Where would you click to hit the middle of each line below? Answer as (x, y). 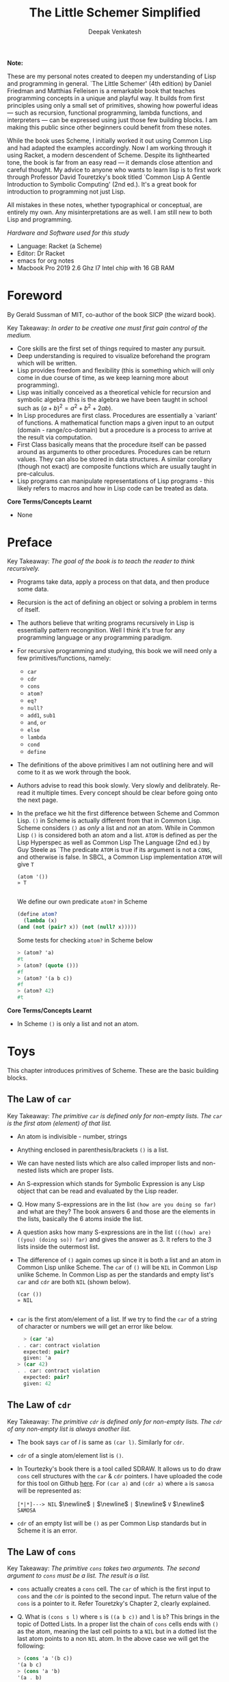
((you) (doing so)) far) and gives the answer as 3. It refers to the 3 (114, 1239)
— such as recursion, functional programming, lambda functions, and (105, 112)
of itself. (28, 610)
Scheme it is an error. (47, 1530)
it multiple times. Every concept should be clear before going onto (125, 793)
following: (31, 1646)
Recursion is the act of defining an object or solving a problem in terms (117, 602)
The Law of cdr (39, 1405)
